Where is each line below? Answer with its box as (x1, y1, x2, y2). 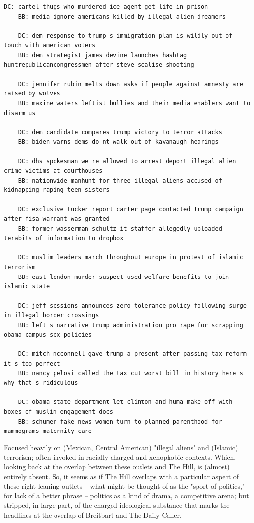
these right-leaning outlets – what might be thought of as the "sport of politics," (4, 481, 245, 491)
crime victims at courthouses (4, 167, 103, 175)
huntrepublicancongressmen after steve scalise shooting (4, 61, 194, 68)
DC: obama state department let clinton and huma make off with (18, 399, 233, 406)
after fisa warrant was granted (4, 215, 110, 223)
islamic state (4, 283, 50, 290)
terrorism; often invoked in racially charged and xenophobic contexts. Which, (4, 452, 236, 462)
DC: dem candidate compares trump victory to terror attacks (18, 128, 222, 136)
